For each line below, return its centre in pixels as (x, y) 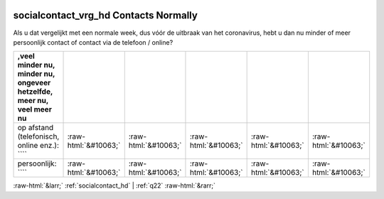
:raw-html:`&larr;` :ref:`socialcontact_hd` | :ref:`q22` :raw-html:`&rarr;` (114, 185)
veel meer (35, 109)
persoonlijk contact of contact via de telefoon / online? (93, 42)
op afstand (36, 128)
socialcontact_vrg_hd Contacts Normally (106, 15)
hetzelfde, (35, 92)
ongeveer (34, 83)
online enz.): (38, 146)
